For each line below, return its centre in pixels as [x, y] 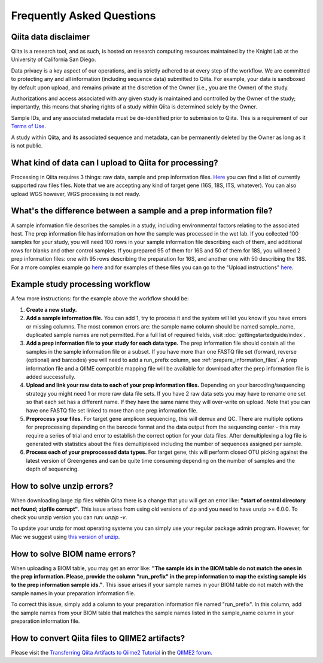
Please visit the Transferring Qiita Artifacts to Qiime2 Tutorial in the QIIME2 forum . [112, 652]
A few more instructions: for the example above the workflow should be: [100, 299]
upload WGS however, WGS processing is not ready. [76, 194]
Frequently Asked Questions [83, 16]
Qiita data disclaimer [50, 37]
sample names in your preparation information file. [73, 593]
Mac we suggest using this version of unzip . [65, 537]
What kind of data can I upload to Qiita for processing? [115, 163]
